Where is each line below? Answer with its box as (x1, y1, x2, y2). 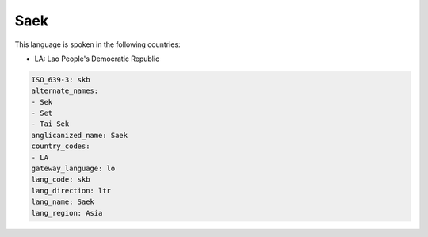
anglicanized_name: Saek (31, 131, 128, 140)
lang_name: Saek (31, 197, 95, 206)
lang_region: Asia (31, 208, 103, 217)
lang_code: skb (31, 175, 90, 184)
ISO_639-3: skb (31, 75, 90, 84)
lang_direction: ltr (31, 186, 111, 195)
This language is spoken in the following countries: (14, 40, 181, 49)
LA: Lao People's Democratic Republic (34, 54, 160, 63)
